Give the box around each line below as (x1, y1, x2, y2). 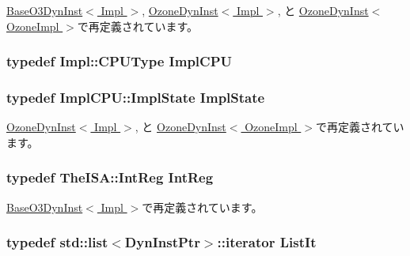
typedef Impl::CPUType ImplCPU (6, 51, 233, 71)
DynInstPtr (124, 232, 200, 252)
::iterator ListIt (217, 232, 317, 252)
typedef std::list (6, 232, 108, 252)
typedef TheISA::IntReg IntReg (6, 168, 214, 187)
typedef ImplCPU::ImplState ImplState (6, 87, 265, 107)
